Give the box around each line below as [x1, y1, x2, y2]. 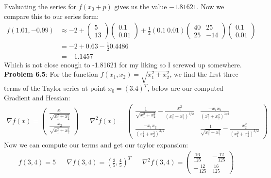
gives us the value [114, 1, 167, 11]
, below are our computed [147, 83, 223, 93]
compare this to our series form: [4, 11, 99, 21]
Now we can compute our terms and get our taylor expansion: [4, 140, 188, 150]
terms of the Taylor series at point [4, 83, 106, 93]
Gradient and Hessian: [4, 92, 70, 102]
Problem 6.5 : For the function [4, 69, 98, 79]
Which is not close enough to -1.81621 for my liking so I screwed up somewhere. [4, 59, 242, 69]
